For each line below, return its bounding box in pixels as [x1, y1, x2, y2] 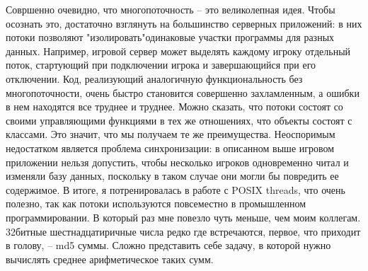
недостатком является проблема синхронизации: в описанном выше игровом [6, 140, 335, 155]
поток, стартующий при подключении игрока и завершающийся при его [6, 57, 316, 72]
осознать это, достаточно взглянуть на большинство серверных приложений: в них [6, 16, 362, 30]
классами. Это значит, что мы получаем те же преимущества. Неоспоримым [6, 127, 335, 142]
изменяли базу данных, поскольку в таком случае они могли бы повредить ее [6, 168, 339, 183]
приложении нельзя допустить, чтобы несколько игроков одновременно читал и [6, 154, 349, 169]
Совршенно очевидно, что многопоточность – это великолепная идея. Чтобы [6, 2, 335, 16]
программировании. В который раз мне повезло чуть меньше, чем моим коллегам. [6, 209, 361, 224]
